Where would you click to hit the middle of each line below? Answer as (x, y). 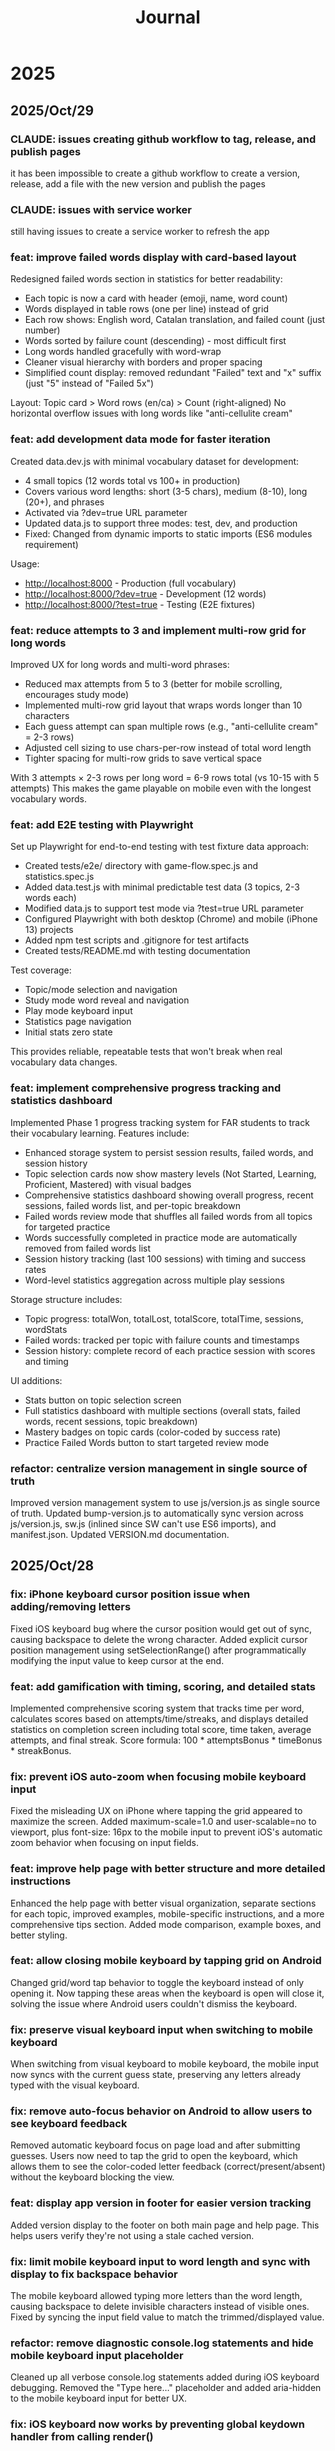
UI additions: (36, 1380)
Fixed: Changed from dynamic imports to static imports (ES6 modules (168, 533)
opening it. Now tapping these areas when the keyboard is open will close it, (167, 1993)
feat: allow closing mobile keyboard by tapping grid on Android (166, 1961)
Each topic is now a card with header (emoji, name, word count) (156, 298)
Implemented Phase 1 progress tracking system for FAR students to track (160, 1122)
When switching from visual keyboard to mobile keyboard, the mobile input (165, 2064)
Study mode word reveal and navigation (107, 1000)
